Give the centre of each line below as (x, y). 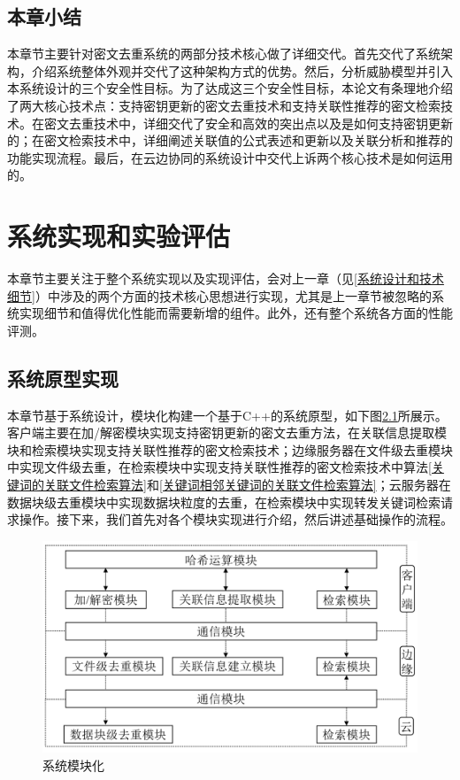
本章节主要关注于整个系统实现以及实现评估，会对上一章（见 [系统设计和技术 (226, 278)
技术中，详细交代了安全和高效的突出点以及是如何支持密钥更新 (273, 123)
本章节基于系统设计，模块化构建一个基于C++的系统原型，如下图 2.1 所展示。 (227, 415)
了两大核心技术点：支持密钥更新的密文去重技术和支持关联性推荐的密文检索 (224, 105)
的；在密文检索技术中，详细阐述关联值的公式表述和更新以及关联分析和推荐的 (230, 140)
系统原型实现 (63, 378)
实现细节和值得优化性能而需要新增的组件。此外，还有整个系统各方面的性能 (236, 313)
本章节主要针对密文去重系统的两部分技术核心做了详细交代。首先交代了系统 (224, 54)
